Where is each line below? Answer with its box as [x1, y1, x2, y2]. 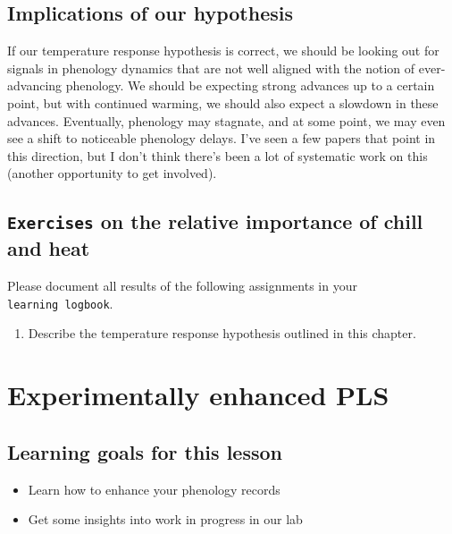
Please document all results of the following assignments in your [7, 276, 357, 295]
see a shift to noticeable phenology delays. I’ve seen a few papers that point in [7, 129, 436, 148]
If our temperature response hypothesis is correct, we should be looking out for [7, 41, 439, 60]
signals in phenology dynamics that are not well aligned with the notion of [7, 58, 415, 77]
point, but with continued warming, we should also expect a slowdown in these [7, 93, 439, 112]
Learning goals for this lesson [7, 437, 282, 465]
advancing [7, 76, 63, 95]
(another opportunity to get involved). [7, 164, 217, 182]
